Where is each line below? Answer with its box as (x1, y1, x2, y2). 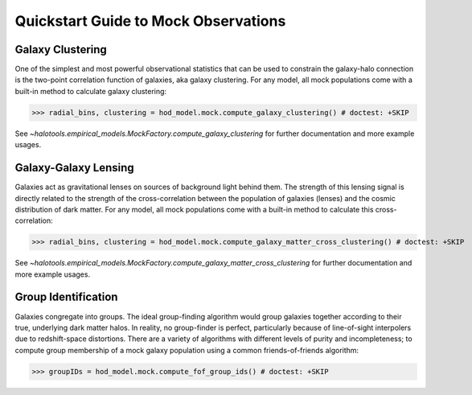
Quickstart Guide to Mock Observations (14, 12, 286, 30)
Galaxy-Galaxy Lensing (14, 161, 134, 175)
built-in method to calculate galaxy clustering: (14, 86, 167, 96)
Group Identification (14, 290, 118, 304)
